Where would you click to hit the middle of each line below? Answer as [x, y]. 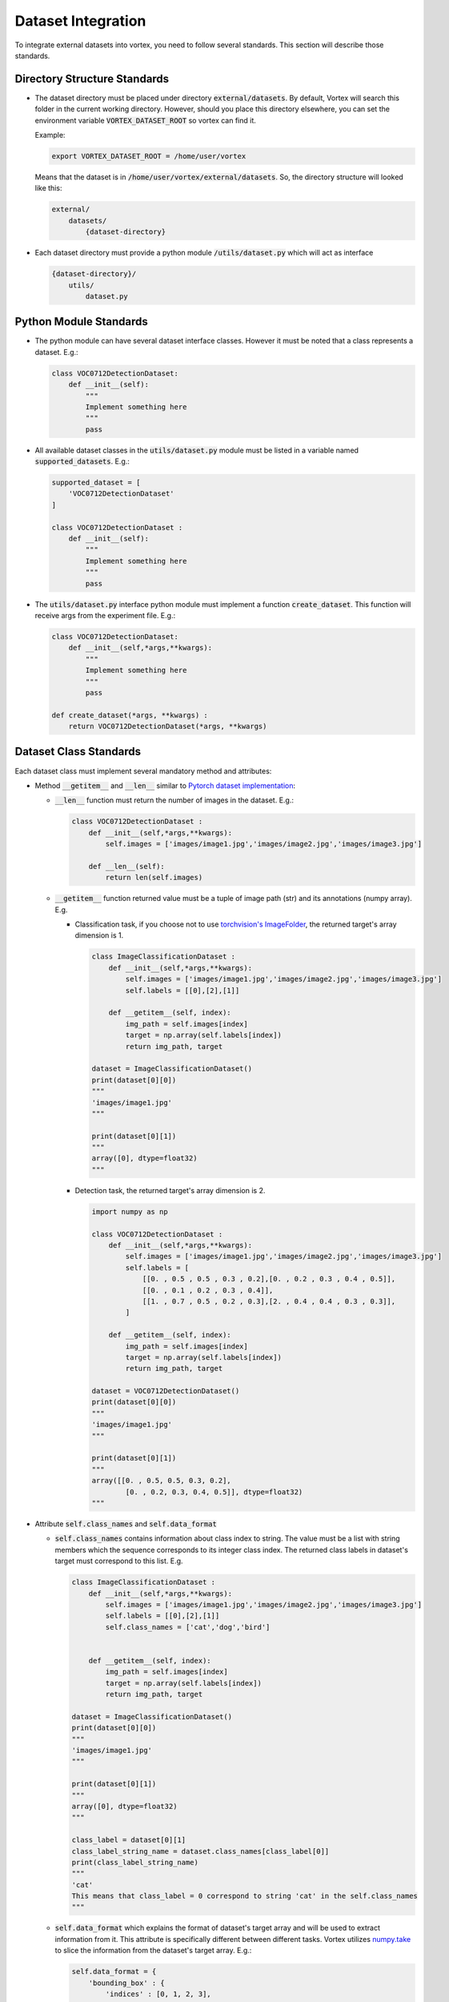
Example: [50, 135]
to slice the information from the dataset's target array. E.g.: [153, 1951]
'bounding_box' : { [127, 1983]
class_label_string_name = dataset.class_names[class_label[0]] [200, 1851]
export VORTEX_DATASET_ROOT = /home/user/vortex [149, 156]
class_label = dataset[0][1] [129, 1840]
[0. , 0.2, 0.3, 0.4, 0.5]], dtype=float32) [214, 1492]
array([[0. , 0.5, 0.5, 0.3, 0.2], [161, 1481]
